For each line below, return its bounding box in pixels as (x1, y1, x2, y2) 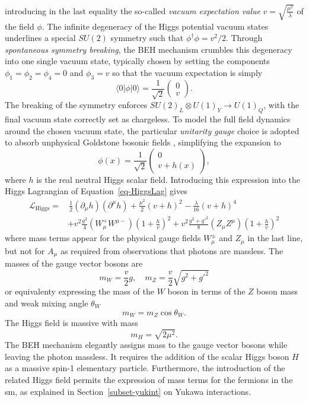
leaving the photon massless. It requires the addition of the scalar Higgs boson (5, 350, 289, 362)
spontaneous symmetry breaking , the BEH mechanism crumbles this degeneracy (5, 43, 292, 55)
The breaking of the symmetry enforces (5, 99, 148, 111)
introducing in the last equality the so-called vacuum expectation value (5, 4, 260, 17)
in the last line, (247, 232, 303, 244)
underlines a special (5, 31, 76, 44)
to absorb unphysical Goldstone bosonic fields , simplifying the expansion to (5, 136, 281, 148)
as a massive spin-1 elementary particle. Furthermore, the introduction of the (5, 362, 285, 374)
